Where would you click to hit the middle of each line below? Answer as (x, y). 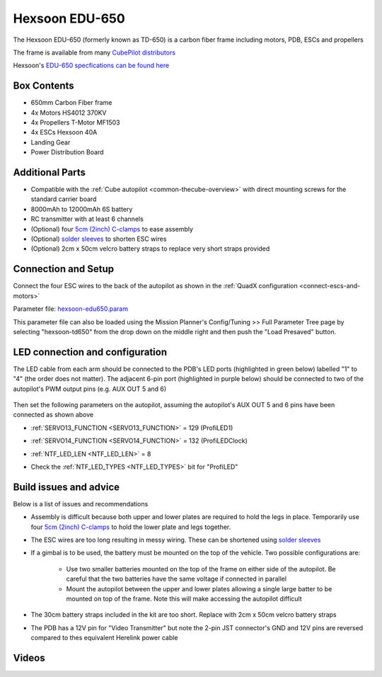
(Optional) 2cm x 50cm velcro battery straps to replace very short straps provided (150, 249)
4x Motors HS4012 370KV (69, 113)
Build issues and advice (66, 487)
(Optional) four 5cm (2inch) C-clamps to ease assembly (112, 229)
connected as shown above (53, 415)
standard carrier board (64, 199)
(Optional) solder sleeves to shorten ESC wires (99, 239)
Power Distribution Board (67, 152)
